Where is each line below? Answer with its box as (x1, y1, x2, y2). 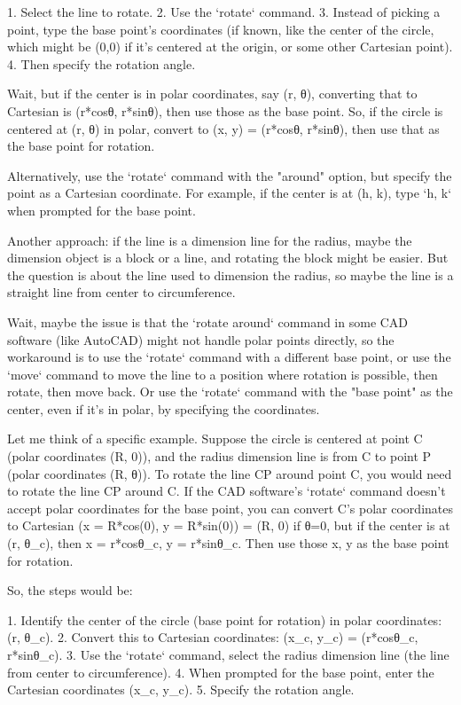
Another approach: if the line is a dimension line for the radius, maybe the (7, 231, 412, 249)
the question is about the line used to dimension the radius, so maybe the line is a (7, 265, 454, 284)
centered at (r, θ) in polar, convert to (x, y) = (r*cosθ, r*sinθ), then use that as (7, 119, 440, 137)
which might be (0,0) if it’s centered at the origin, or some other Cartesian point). (7, 37, 453, 56)
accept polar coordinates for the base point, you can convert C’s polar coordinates (7, 498, 453, 517)
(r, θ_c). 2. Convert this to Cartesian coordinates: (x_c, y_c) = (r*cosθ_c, (7, 628, 418, 646)
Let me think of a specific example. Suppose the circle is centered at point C (7, 429, 423, 448)
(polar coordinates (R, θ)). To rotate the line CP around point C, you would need (7, 464, 452, 482)
